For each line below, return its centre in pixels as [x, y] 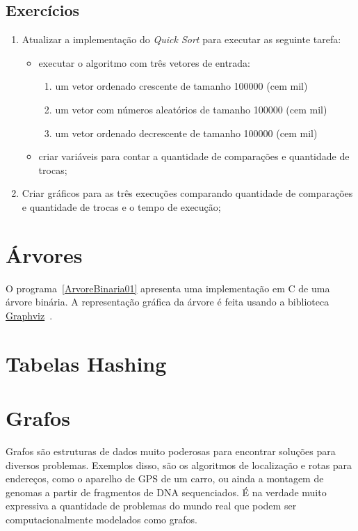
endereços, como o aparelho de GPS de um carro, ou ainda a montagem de [165, 478]
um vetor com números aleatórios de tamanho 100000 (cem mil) [191, 109]
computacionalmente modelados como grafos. [101, 519]
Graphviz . [29, 315]
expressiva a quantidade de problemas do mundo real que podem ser [151, 506]
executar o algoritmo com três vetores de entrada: [145, 62]
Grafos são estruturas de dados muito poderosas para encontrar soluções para [171, 451]
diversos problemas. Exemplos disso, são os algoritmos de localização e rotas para [179, 465]
